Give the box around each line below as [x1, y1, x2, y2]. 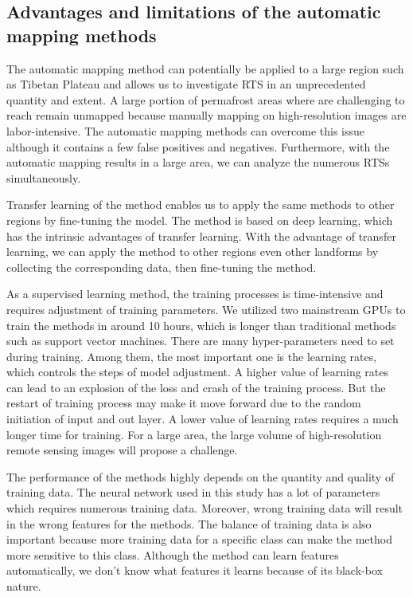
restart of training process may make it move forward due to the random [6, 395, 361, 411]
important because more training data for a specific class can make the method [6, 531, 392, 548]
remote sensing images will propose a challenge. [6, 442, 238, 458]
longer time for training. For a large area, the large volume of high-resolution [6, 426, 382, 442]
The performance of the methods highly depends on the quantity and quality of [6, 468, 395, 485]
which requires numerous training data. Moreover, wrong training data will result [6, 500, 403, 516]
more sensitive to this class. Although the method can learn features [6, 546, 339, 563]
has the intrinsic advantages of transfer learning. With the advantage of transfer [6, 227, 396, 244]
